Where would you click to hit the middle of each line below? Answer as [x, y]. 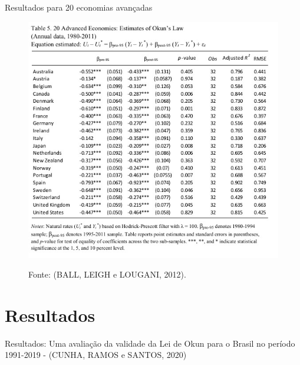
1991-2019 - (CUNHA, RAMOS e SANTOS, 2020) [96, 355]
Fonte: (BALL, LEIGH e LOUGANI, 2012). [107, 274]
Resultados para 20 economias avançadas [79, 7]
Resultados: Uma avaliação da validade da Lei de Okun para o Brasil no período [150, 343]
